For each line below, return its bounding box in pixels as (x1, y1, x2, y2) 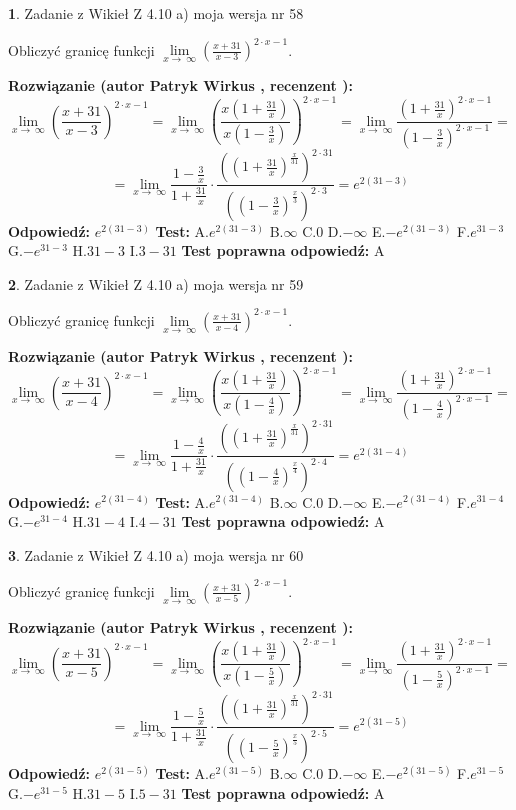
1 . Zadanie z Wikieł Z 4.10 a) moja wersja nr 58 (8, 3, 304, 23)
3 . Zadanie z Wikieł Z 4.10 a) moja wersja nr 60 (8, 544, 304, 565)
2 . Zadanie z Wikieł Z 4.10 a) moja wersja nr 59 (8, 273, 304, 294)
